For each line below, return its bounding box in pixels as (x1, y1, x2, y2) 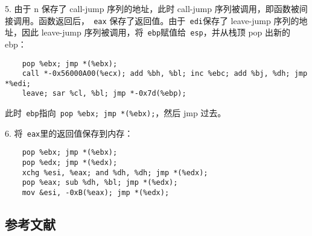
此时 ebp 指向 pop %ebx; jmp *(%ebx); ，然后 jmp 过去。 (5, 107, 226, 119)
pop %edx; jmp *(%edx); (22, 158, 118, 167)
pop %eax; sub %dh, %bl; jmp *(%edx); (22, 178, 178, 187)
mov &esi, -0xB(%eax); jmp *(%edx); (22, 188, 170, 197)
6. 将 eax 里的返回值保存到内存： (5, 126, 133, 139)
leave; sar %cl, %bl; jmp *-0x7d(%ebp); (22, 89, 186, 98)
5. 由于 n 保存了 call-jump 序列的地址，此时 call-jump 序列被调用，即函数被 (5, 2, 299, 14)
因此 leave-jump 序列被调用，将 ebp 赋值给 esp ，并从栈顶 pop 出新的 (21, 26, 291, 39)
